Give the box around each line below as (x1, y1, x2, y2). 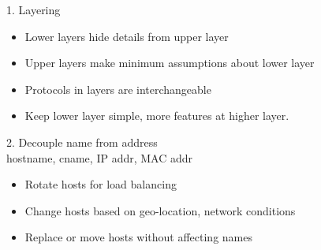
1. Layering (6, 2, 61, 17)
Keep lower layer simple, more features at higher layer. (24, 107, 289, 124)
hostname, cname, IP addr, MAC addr (6, 149, 193, 166)
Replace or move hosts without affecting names (24, 229, 252, 245)
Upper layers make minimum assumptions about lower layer (24, 54, 315, 71)
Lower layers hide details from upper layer (24, 28, 229, 44)
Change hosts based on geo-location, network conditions (24, 202, 296, 218)
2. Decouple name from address (6, 133, 158, 150)
